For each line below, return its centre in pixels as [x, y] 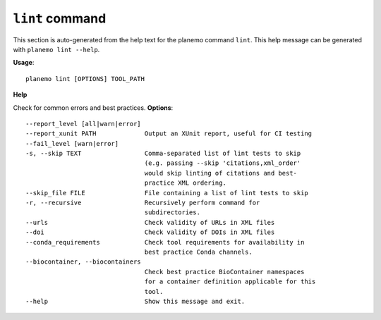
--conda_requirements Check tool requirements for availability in [165, 242]
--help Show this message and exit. [135, 301]
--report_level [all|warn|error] [83, 124]
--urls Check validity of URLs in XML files [150, 222]
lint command [60, 18]
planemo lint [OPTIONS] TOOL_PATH [85, 79]
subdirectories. [173, 213]
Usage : [24, 63]
